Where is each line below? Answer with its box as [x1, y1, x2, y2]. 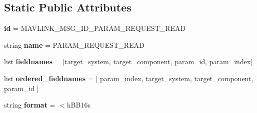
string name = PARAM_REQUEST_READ [4, 39, 144, 50]
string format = [4, 100, 55, 110]
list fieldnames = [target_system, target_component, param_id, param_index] [4, 56, 253, 67]
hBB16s [66, 100, 90, 110]
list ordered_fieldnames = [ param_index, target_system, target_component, [4, 73, 253, 83]
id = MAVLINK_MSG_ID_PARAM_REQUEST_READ [4, 23, 186, 33]
